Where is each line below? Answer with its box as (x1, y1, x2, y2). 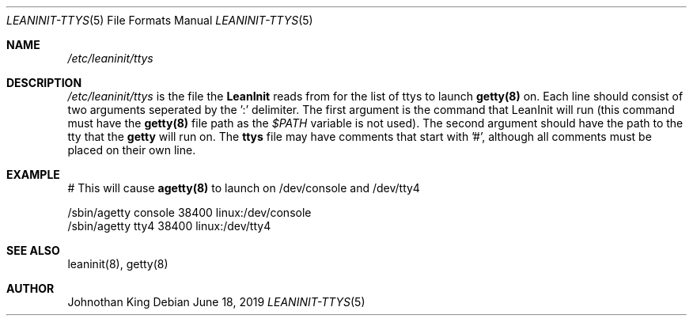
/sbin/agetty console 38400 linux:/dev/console (67, 206, 312, 219)
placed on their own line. (67, 143, 196, 157)
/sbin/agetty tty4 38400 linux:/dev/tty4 (67, 219, 271, 233)
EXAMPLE (6, 168, 60, 181)
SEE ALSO (6, 244, 60, 257)
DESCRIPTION (6, 76, 82, 89)
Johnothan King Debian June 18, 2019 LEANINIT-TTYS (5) (67, 295, 365, 309)
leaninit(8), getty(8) (67, 257, 169, 271)
